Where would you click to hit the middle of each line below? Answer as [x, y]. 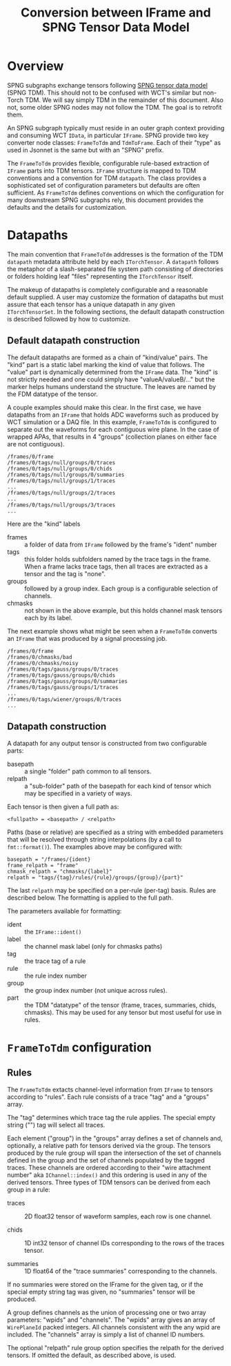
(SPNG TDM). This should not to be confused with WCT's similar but [104, 92]
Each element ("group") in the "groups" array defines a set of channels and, [115, 1138]
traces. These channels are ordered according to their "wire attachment [109, 1167]
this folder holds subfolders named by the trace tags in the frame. [118, 559]
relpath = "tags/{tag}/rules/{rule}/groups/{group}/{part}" [96, 878]
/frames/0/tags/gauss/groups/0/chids [61, 675]
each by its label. [49, 617]
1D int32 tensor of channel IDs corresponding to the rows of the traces [124, 1243]
